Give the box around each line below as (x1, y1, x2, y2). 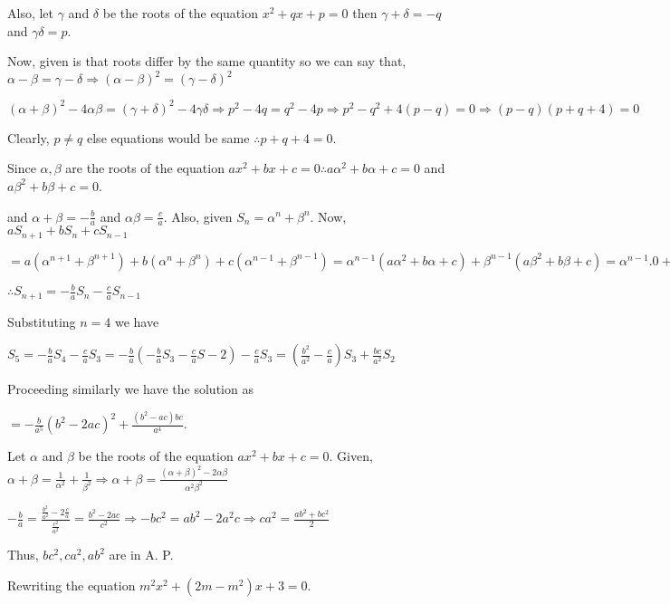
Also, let (7, 4, 54, 22)
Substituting (7, 312, 76, 331)
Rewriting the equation (7, 575, 136, 594)
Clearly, (7, 128, 50, 147)
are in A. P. (109, 545, 174, 564)
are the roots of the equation (65, 158, 225, 177)
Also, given (171, 206, 233, 225)
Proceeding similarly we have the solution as (7, 379, 254, 398)
